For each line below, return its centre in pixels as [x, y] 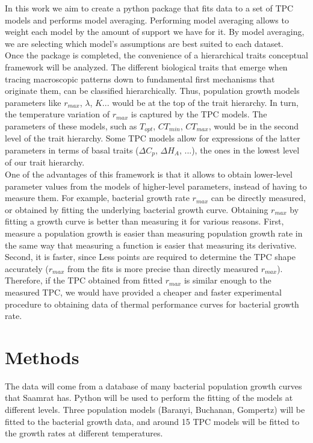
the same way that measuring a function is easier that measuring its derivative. [151, 245]
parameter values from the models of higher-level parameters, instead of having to [156, 186]
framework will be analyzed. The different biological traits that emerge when [146, 67]
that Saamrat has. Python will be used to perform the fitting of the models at [149, 398]
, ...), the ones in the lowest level [239, 150]
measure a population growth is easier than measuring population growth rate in [154, 233]
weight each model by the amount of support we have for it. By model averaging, [155, 32]
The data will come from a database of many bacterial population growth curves [153, 386]
